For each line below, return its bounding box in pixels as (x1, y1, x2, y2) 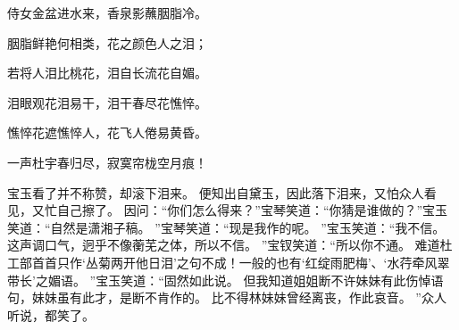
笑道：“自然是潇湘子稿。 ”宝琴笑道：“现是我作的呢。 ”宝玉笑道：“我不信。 (7, 218, 446, 236)
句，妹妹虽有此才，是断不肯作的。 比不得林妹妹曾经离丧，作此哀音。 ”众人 (7, 288, 446, 307)
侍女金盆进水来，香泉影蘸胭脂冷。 (7, 4, 207, 21)
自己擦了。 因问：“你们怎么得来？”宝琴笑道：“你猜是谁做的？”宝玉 (56, 201, 448, 219)
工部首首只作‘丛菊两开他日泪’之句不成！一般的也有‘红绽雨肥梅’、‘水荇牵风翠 (7, 252, 450, 271)
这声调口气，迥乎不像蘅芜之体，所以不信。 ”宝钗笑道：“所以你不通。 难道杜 (7, 235, 453, 254)
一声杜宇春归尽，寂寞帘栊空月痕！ (7, 153, 207, 171)
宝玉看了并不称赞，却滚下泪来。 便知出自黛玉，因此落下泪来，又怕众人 (7, 183, 424, 202)
